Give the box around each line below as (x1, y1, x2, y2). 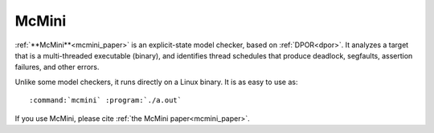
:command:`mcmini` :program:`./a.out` (29, 96, 182, 105)
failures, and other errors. (14, 62, 100, 72)
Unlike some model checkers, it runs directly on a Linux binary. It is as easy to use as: (14, 77, 298, 87)
